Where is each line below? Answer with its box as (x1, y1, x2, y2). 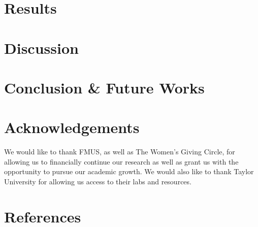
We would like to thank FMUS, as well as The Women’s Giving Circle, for (4, 146, 235, 157)
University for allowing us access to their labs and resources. (4, 176, 191, 187)
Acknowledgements (4, 117, 140, 138)
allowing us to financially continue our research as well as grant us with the (4, 156, 239, 167)
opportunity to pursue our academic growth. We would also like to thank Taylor (4, 166, 254, 177)
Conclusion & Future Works (4, 77, 205, 98)
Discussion (4, 37, 79, 58)
